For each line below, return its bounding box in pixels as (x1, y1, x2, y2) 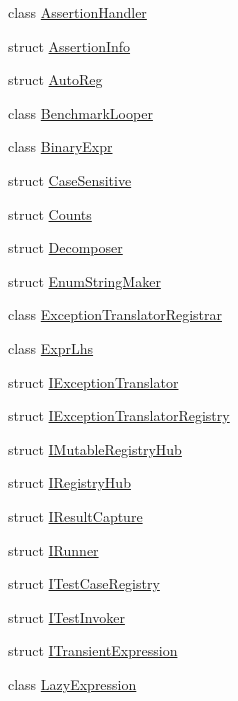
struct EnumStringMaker (8, 270, 161, 291)
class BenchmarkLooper (8, 102, 153, 123)
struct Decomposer (8, 237, 123, 258)
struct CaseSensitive (8, 169, 132, 190)
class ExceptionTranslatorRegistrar (8, 304, 222, 325)
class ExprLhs (8, 337, 94, 358)
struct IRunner (8, 539, 99, 560)
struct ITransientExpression (8, 640, 178, 661)
